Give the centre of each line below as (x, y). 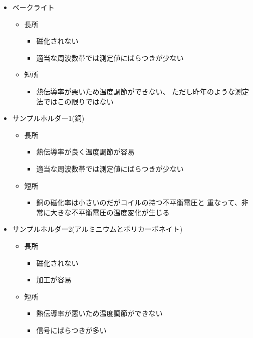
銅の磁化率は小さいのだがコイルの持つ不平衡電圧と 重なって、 (139, 202)
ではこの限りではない (78, 101)
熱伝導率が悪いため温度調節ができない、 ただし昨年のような (136, 91)
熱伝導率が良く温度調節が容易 (85, 152)
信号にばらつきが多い (71, 330)
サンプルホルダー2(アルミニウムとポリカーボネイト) (97, 229)
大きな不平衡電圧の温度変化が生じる (110, 212)
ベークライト (33, 7)
